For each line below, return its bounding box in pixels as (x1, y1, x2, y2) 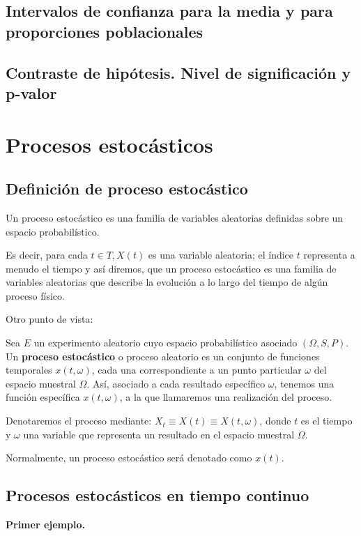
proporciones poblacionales (6, 20, 203, 42)
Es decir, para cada (6, 247, 88, 262)
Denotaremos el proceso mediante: (6, 413, 152, 428)
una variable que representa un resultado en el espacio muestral (23, 427, 295, 441)
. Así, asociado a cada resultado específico (86, 376, 266, 390)
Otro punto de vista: (6, 312, 93, 326)
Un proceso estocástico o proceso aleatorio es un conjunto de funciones (6, 349, 320, 363)
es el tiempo (300, 413, 353, 428)
